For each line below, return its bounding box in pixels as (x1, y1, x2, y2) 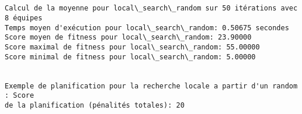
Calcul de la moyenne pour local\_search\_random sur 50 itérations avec (5, 4, 298, 13)
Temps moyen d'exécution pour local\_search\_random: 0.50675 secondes (5, 23, 289, 32)
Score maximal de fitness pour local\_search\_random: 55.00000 (5, 42, 260, 51)
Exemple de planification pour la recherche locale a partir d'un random (5, 81, 298, 90)
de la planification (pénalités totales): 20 (5, 101, 185, 109)
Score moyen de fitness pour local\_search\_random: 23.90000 (5, 33, 252, 42)
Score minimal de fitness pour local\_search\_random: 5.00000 (5, 52, 256, 61)
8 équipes (5, 13, 43, 22)
